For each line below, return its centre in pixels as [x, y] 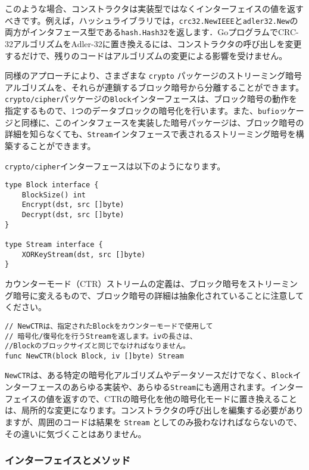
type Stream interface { [54, 245]
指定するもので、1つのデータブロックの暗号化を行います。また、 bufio [142, 110]
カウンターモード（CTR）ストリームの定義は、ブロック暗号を [127, 284]
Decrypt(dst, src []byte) [73, 215]
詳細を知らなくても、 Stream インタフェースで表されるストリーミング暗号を [150, 134]
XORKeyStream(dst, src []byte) [84, 254]
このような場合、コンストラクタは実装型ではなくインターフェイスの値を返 [150, 8]
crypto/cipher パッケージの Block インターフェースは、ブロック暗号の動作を [151, 99]
